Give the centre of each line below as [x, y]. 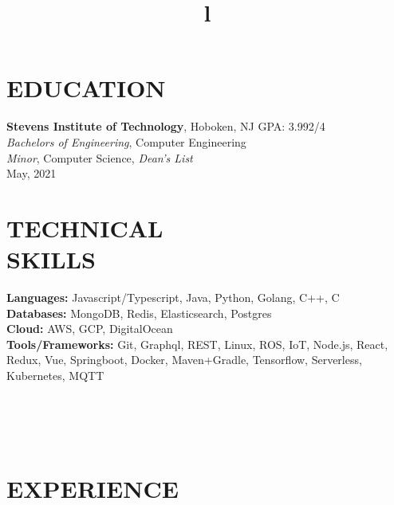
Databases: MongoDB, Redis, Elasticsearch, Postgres [139, 313]
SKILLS [51, 259]
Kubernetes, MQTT [55, 375]
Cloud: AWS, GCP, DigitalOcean [90, 329]
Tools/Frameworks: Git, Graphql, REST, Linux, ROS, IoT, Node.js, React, [197, 344]
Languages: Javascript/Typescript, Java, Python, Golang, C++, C [173, 297]
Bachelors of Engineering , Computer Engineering [126, 141]
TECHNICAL [85, 227]
